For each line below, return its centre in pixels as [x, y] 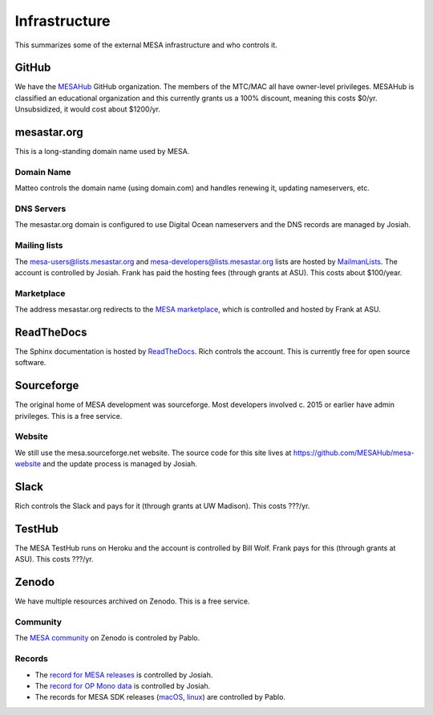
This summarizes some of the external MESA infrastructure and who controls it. [146, 45]
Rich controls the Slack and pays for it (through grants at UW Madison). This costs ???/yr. [162, 506]
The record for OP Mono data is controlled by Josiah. [123, 686]
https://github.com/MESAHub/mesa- [354, 453]
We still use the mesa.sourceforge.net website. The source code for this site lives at [153, 453]
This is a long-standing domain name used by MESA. [102, 152]
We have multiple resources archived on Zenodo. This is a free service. [132, 601]
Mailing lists [39, 246]
